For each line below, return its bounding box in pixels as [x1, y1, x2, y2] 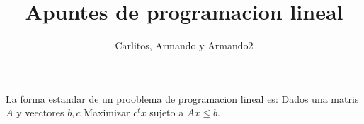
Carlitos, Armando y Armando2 [115, 38, 254, 53]
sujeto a [149, 105, 184, 120]
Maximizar [84, 105, 130, 120]
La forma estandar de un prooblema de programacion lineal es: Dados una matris [6, 91, 359, 106]
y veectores [16, 105, 64, 120]
